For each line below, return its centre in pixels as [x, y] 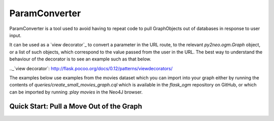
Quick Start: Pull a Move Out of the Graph [76, 107]
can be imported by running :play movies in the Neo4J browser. [76, 92]
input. [15, 35]
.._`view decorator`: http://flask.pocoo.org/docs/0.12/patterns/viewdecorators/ [91, 68]
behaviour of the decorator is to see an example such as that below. [80, 59]
